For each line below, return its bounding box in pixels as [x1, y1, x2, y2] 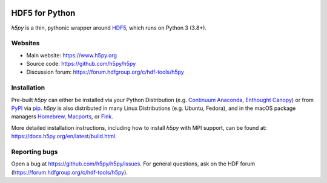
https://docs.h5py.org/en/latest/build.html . [11, 133, 117, 140]
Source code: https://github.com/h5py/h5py [26, 60, 136, 68]
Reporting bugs [11, 147, 58, 156]
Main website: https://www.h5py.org [26, 51, 117, 59]
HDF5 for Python [11, 8, 76, 18]
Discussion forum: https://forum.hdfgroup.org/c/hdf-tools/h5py [26, 68, 184, 75]
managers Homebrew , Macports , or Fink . [11, 113, 113, 120]
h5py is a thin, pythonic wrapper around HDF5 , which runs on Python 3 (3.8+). [11, 24, 207, 31]
